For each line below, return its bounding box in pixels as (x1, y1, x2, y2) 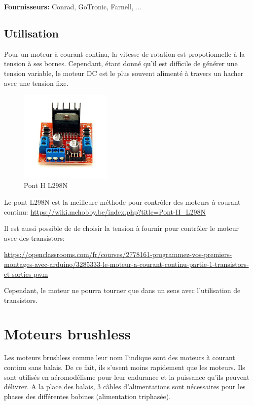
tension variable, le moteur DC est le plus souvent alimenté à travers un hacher (4, 68, 244, 78)
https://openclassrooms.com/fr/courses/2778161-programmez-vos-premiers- (4, 249, 232, 259)
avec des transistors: (4, 232, 65, 243)
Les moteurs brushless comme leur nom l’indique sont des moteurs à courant (4, 352, 235, 363)
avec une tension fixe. (4, 77, 69, 88)
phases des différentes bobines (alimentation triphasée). (4, 391, 171, 401)
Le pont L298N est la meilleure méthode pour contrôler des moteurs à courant (4, 196, 241, 207)
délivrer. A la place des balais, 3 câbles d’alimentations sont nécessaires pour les (4, 381, 246, 392)
